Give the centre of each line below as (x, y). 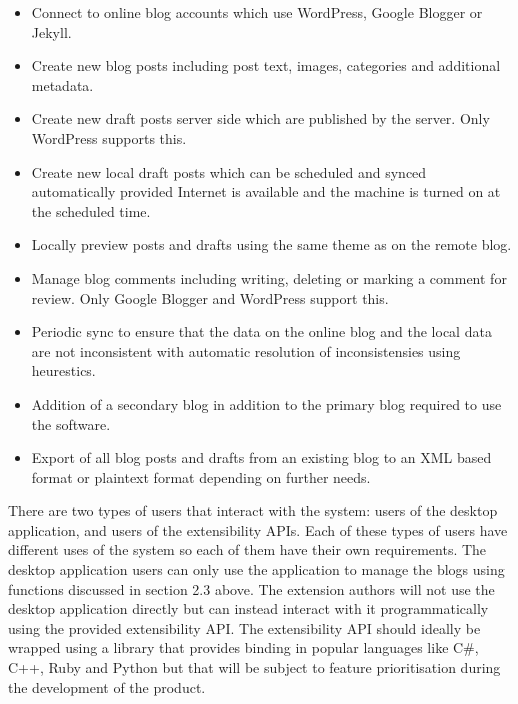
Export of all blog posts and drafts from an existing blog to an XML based (261, 457)
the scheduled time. (91, 210)
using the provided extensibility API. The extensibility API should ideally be (244, 627)
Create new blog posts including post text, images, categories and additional (266, 65)
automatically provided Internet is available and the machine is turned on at (266, 191)
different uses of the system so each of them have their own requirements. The (247, 549)
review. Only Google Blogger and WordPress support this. (210, 297)
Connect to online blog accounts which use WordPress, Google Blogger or (257, 12)
